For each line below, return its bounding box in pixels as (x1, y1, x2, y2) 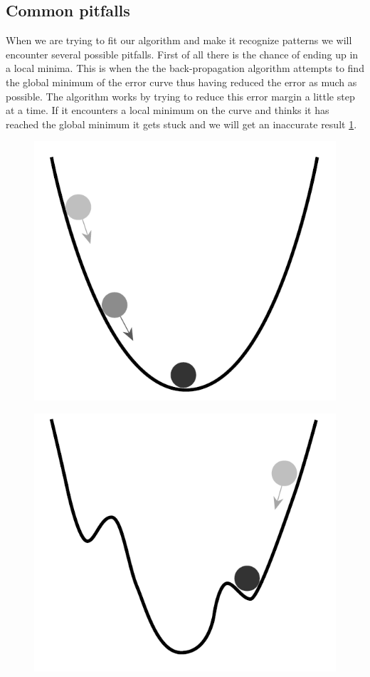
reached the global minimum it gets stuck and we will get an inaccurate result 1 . (6, 116, 357, 131)
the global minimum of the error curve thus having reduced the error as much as (6, 74, 357, 89)
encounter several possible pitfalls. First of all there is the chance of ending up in (6, 46, 359, 61)
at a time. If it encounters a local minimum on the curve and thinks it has (6, 103, 329, 118)
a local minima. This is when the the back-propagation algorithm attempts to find (6, 61, 364, 76)
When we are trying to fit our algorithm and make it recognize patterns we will (6, 33, 352, 48)
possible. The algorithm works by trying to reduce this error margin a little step (6, 88, 355, 103)
